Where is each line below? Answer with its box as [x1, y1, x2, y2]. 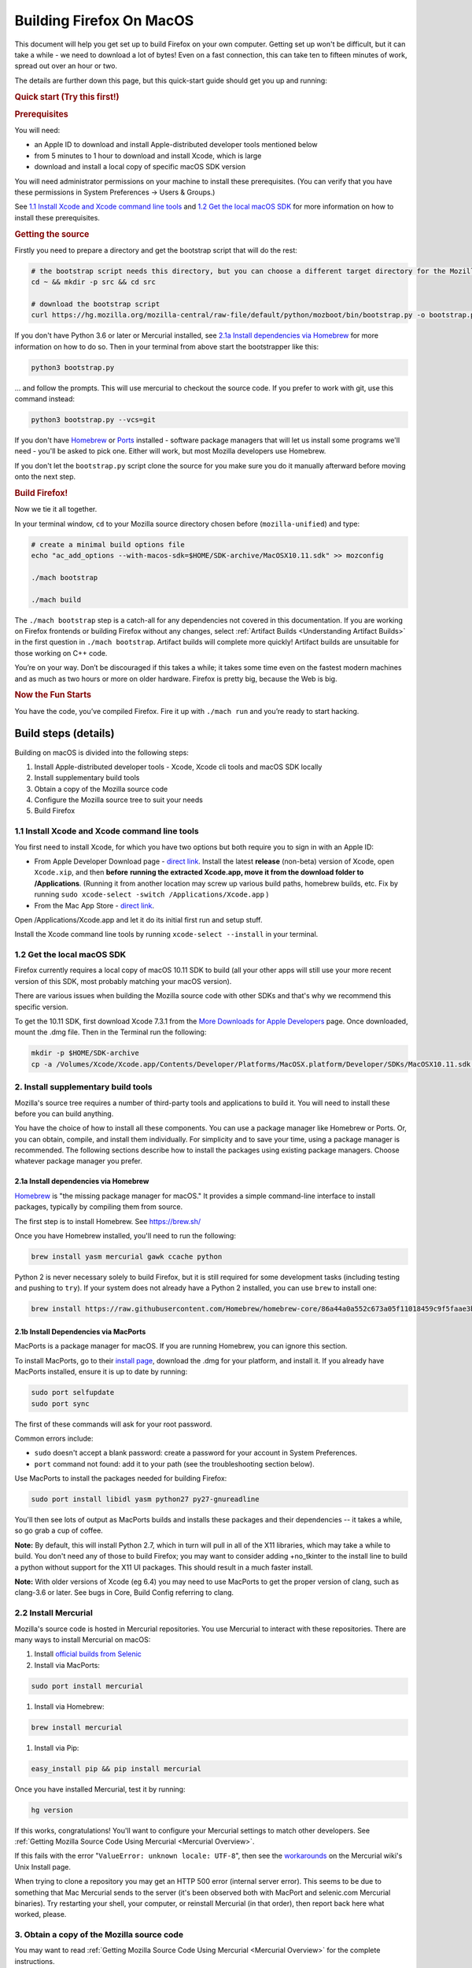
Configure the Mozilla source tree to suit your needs [34, 795, 204, 805]
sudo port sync [31, 1399, 90, 1408]
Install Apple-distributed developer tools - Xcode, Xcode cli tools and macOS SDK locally [34, 762, 323, 771]
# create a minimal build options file [31, 540, 185, 549]
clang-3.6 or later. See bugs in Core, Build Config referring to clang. [14, 1588, 234, 1597]
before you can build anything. [14, 1108, 114, 1118]
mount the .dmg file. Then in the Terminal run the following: [14, 1027, 207, 1037]
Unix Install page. [14, 1862, 71, 1871]
